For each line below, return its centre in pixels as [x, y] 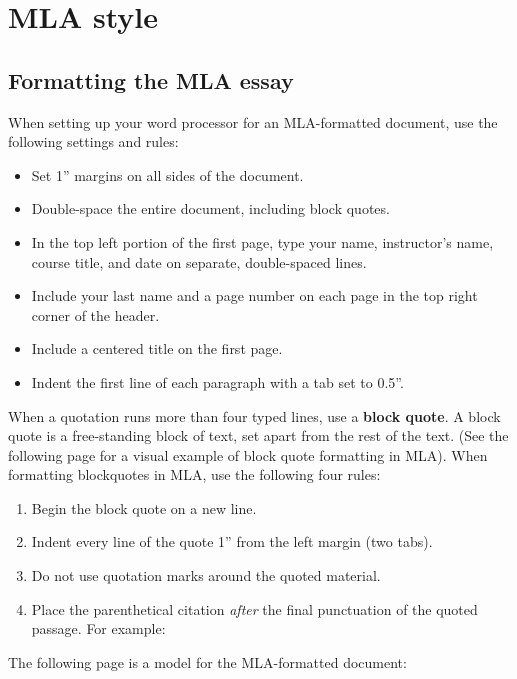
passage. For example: [98, 628]
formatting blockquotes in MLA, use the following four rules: [194, 474]
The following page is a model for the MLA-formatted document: [207, 661]
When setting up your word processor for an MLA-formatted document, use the [253, 121]
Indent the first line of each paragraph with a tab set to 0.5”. [217, 381]
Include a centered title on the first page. [157, 348]
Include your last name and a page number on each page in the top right [254, 295]
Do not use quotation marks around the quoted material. [206, 575]
